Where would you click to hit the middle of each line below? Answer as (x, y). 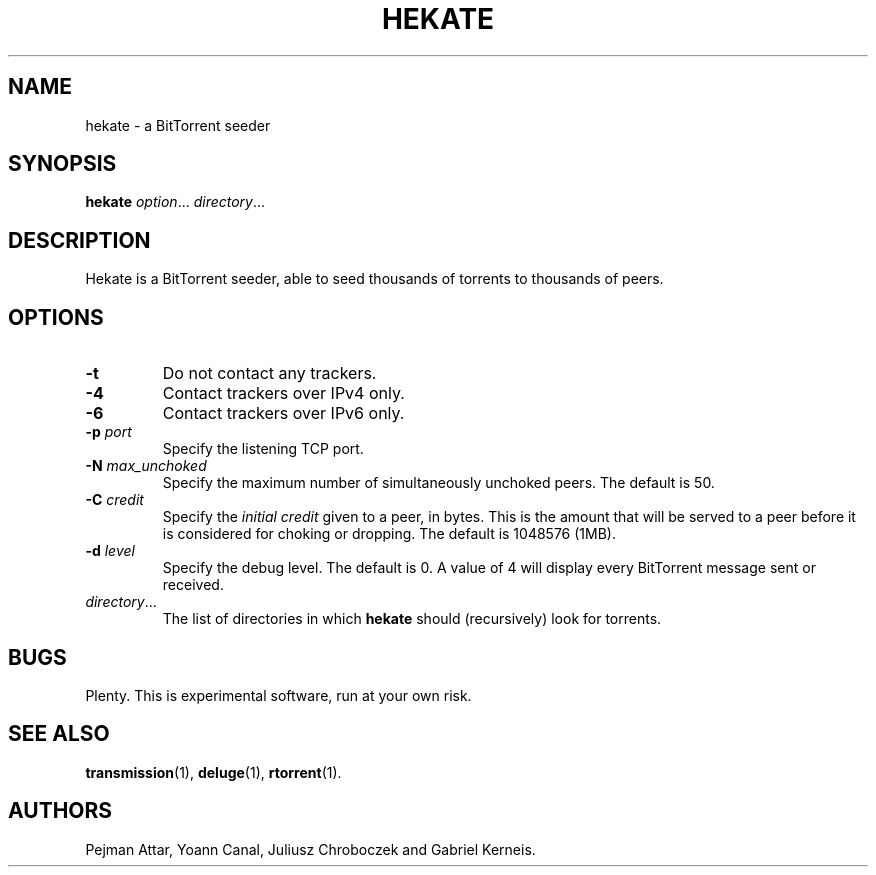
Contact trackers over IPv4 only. (283, 393)
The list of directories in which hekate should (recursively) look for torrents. (412, 619)
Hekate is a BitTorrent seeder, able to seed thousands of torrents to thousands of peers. (374, 279)
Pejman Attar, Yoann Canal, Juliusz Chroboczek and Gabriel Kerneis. (310, 849)
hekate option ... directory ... (175, 202)
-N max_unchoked (146, 466)
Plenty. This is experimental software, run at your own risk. (278, 695)
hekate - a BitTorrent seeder (178, 125)
